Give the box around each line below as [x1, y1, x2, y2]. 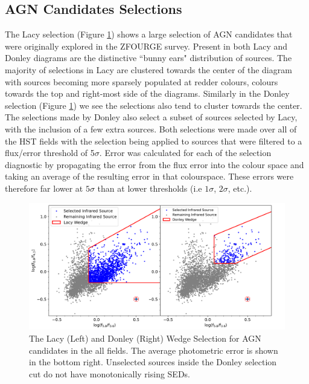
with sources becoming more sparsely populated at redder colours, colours [5, 75, 278, 88]
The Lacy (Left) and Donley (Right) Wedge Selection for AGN [29, 332, 261, 345]
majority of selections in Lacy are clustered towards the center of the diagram [5, 63, 292, 76]
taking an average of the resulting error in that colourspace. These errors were [5, 170, 294, 183]
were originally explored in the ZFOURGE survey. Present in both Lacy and [5, 39, 288, 52]
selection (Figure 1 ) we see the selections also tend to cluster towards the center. [5, 99, 302, 111]
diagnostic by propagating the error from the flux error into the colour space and [5, 158, 304, 171]
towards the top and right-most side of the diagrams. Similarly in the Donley [5, 87, 290, 100]
